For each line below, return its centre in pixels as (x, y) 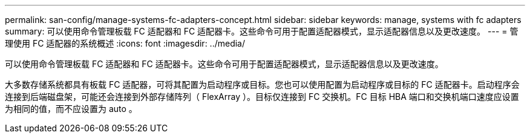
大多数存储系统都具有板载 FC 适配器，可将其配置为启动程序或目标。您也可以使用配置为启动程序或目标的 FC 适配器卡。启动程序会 (262, 84)
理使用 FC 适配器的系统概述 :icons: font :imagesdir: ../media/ (125, 43)
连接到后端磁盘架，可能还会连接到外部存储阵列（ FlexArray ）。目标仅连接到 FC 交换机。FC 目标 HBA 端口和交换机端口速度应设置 (262, 97)
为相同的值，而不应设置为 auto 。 (71, 109)
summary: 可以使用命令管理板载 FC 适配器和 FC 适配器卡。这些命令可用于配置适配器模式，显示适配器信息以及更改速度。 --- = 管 (262, 31)
